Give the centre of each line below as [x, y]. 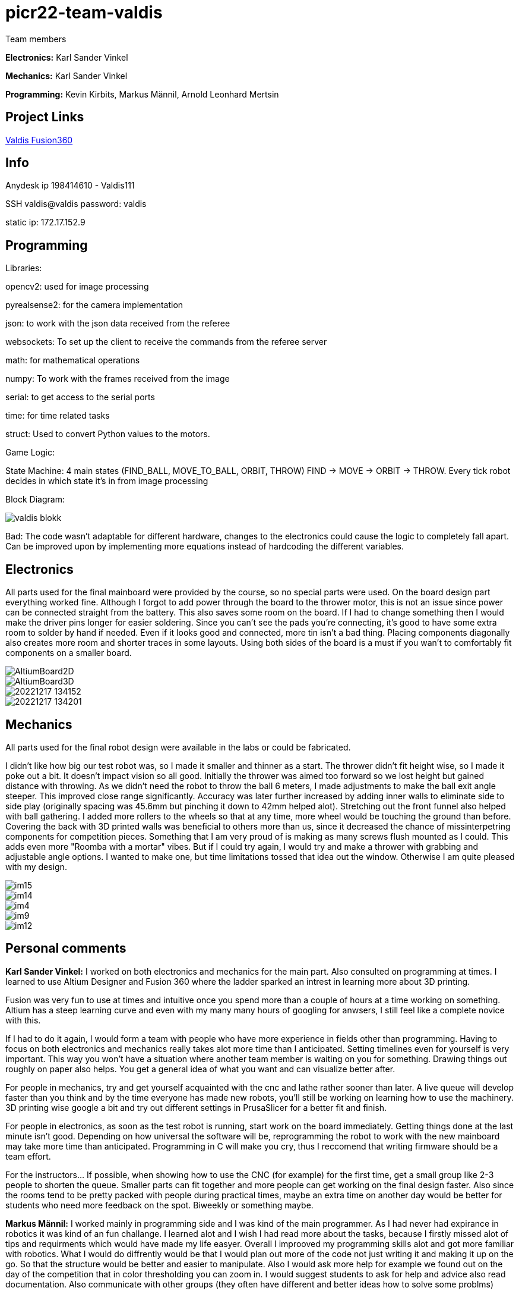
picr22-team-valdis [84, 12]
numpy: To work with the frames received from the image [118, 379]
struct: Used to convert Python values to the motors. [108, 434]
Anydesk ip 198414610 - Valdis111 [70, 186]
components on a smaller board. [69, 653]
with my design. [36, 866]
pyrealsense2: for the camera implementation [94, 305]
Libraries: [24, 268]
